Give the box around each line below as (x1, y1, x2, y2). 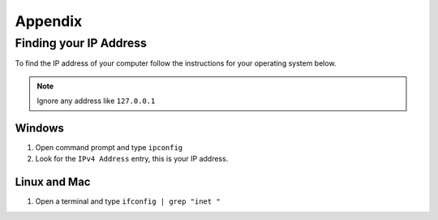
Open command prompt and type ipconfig (35, 143, 183, 153)
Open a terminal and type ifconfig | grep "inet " (35, 196, 221, 206)
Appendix (15, 12, 83, 30)
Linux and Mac (15, 175, 91, 189)
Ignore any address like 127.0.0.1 (36, 96, 156, 106)
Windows (15, 121, 64, 135)
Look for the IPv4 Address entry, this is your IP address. (35, 154, 229, 164)
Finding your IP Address (15, 36, 148, 50)
